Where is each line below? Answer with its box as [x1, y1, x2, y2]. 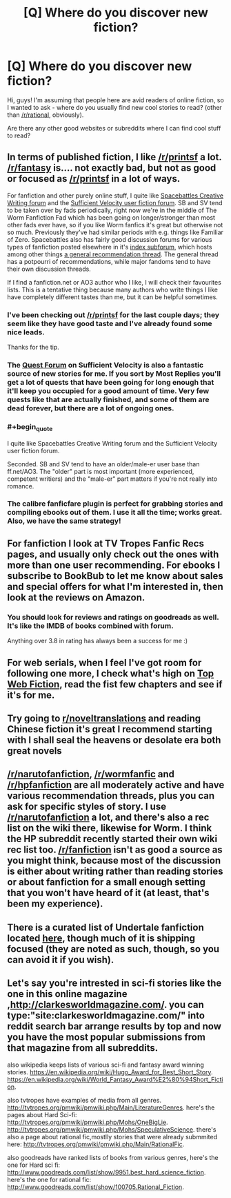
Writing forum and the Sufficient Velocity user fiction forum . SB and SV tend [7, 198, 223, 207]
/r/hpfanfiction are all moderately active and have [7, 779, 225, 791]
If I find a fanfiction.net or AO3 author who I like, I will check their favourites [7, 278, 222, 286]
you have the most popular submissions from [7, 1031, 205, 1043]
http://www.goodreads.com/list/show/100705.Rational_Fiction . [7, 1183, 184, 1191]
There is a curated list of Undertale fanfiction [7, 921, 205, 933]
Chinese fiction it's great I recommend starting [7, 723, 212, 735]
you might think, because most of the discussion [7, 855, 221, 866]
